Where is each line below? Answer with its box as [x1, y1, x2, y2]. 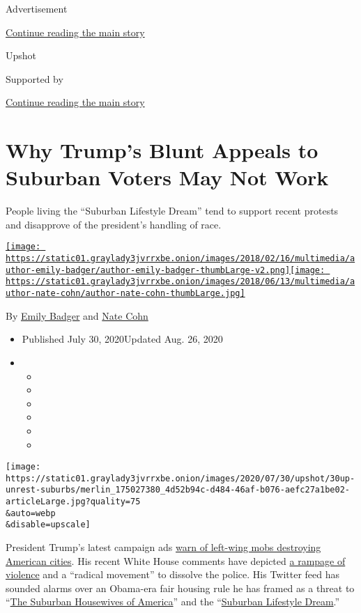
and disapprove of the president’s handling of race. [6, 217, 222, 231]
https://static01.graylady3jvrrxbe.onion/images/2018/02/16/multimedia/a [6, 254, 355, 264]
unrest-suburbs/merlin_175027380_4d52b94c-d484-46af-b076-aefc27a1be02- [6, 485, 350, 495]
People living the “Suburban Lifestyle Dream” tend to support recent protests [6, 203, 339, 218]
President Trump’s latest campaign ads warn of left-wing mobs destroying [6, 540, 321, 554]
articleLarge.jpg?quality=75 [6, 497, 141, 507]
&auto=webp [6, 508, 56, 518]
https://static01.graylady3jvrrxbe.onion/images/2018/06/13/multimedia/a [6, 277, 355, 287]
